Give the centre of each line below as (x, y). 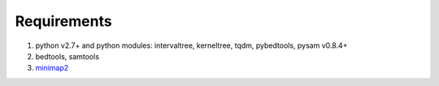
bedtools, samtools (67, 56)
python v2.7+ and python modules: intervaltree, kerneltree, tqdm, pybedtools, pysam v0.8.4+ (191, 45)
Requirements (64, 21)
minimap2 (52, 68)
